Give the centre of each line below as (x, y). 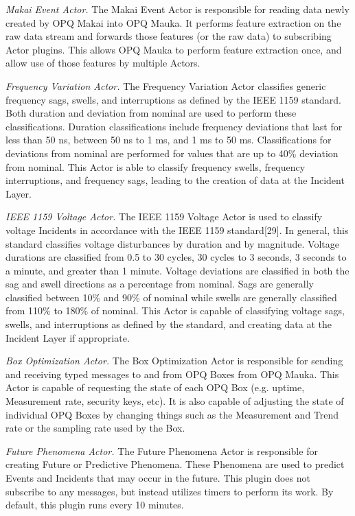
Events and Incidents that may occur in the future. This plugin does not (158, 478)
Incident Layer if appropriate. (68, 337)
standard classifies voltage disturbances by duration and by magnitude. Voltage (172, 243)
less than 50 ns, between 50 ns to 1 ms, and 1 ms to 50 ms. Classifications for (169, 140)
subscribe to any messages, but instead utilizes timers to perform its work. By (170, 491)
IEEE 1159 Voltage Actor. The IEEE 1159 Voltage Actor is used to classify (164, 216)
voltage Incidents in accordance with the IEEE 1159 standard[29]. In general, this (177, 230)
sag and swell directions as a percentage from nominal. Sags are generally (160, 284)
